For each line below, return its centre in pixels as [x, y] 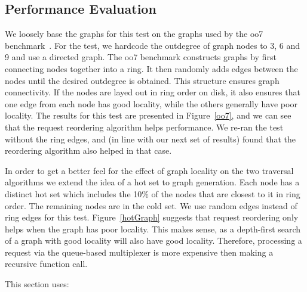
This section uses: [37, 284]
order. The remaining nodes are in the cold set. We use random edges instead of [151, 205]
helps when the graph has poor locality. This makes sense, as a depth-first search [153, 229]
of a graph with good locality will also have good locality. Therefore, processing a [153, 240]
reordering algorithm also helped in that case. [88, 150]
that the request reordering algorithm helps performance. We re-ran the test [144, 127]
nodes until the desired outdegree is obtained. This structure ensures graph [142, 80]
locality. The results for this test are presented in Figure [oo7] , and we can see [148, 115]
